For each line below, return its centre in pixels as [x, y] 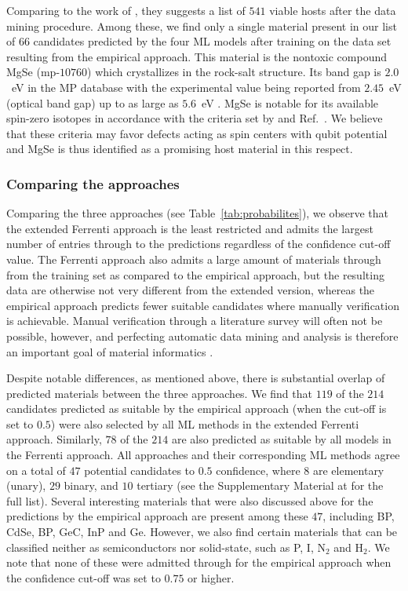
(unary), [26, 485]
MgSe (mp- [33, 72]
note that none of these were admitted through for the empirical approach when [199, 562]
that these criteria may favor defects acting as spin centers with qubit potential [197, 133]
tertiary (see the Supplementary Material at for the [260, 485]
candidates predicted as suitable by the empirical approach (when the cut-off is [197, 409]
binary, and [91, 485]
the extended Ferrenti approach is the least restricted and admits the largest [190, 228]
